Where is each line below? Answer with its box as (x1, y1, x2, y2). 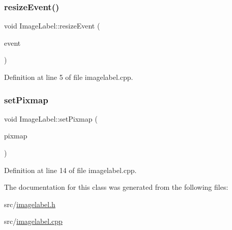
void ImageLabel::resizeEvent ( (4, 20, 100, 31)
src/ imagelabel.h (4, 198, 55, 209)
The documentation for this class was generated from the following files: (4, 182, 228, 192)
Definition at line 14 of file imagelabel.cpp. (4, 164, 137, 175)
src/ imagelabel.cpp (4, 216, 63, 226)
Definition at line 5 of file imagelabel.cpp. (4, 72, 133, 82)
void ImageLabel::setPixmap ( (4, 113, 98, 124)
